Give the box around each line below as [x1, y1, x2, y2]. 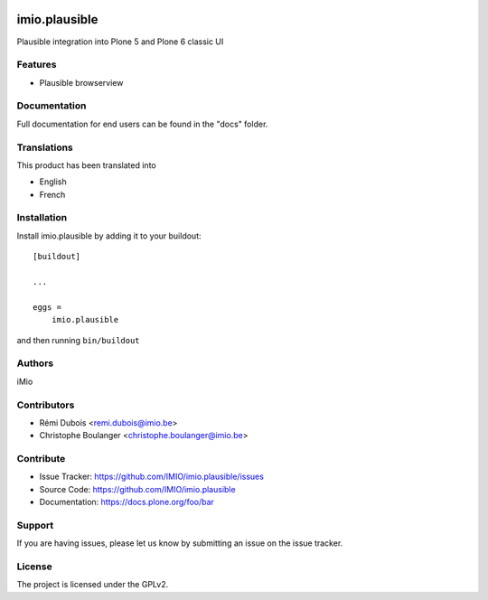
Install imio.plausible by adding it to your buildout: [16, 230, 202, 241]
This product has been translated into [16, 159, 157, 171]
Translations [16, 141, 74, 154]
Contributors [16, 398, 75, 411]
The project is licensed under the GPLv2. [16, 579, 169, 590]
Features [16, 59, 57, 71]
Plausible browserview [39, 77, 124, 88]
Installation [16, 211, 68, 224]
